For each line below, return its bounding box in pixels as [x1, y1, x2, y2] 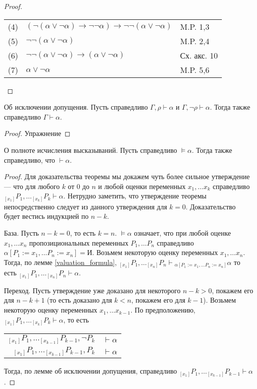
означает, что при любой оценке [134, 228, 231, 238]
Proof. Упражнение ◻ [4, 128, 71, 138]
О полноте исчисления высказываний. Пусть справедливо [4, 144, 177, 155]
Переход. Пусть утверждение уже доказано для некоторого [4, 285, 181, 295]
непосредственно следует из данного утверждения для [4, 201, 167, 211]
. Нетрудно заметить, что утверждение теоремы [63, 191, 207, 201]
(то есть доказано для [47, 295, 112, 305]
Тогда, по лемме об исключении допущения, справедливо [4, 366, 177, 376]
